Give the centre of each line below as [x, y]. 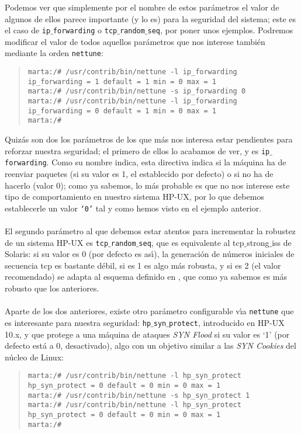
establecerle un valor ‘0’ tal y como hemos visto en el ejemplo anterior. [133, 208]
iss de [282, 242]
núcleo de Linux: [34, 357]
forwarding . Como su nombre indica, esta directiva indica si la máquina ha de [146, 162]
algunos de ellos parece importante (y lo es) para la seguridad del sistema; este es [150, 18]
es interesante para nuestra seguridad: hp [78, 322]
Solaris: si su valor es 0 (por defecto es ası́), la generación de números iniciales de [150, 254]
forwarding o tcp [85, 30]
